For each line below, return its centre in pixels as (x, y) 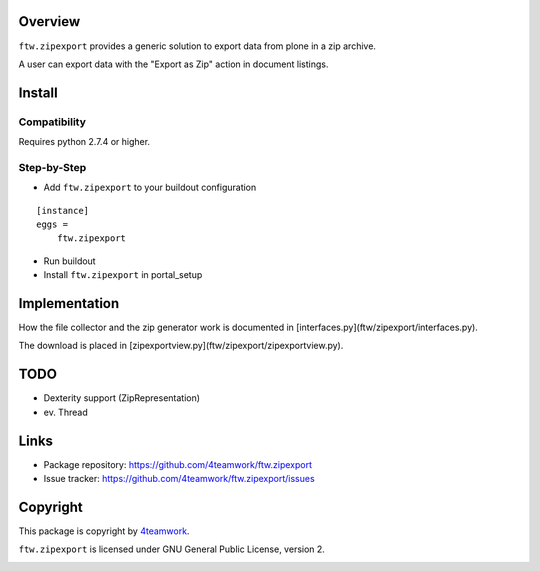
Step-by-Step (52, 167)
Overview (49, 21)
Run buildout (69, 261)
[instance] (63, 210)
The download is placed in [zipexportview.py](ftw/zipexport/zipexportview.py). (181, 346)
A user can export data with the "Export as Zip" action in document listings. (173, 64)
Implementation (69, 303)
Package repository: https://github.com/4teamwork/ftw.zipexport (177, 464)
